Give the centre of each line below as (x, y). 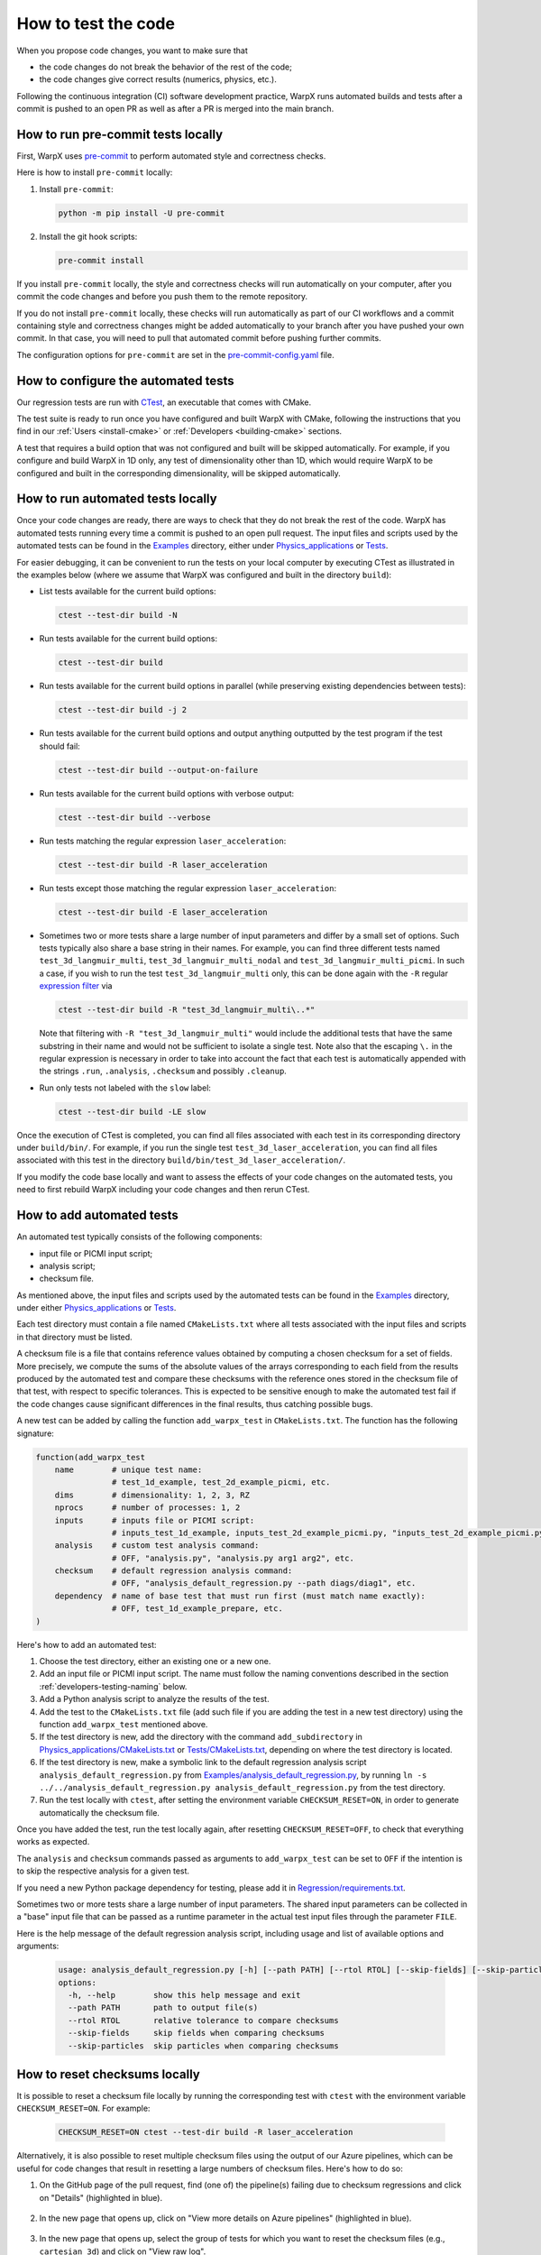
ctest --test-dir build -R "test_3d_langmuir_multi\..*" (187, 1010)
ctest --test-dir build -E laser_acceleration (163, 912)
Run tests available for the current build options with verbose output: (167, 793)
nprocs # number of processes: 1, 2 (147, 1508)
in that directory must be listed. (74, 1337)
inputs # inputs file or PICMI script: (155, 1520)
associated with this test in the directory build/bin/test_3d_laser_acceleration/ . (181, 1160)
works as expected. (53, 1842)
